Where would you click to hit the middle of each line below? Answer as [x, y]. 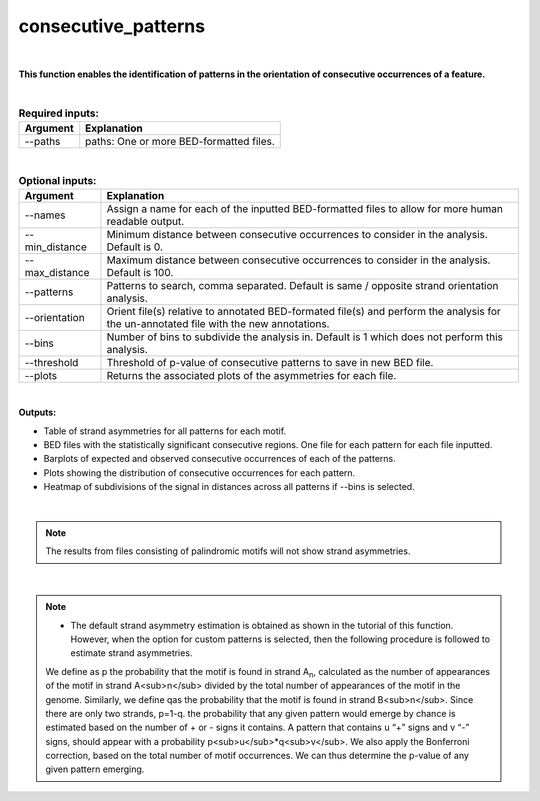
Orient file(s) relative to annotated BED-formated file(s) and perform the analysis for [304, 311]
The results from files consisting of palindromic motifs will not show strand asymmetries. [228, 551]
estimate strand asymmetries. [131, 653]
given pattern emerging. [95, 769]
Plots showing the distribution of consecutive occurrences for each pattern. [199, 472]
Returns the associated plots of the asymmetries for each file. [251, 375]
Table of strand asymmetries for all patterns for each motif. [165, 431]
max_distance [57, 272]
